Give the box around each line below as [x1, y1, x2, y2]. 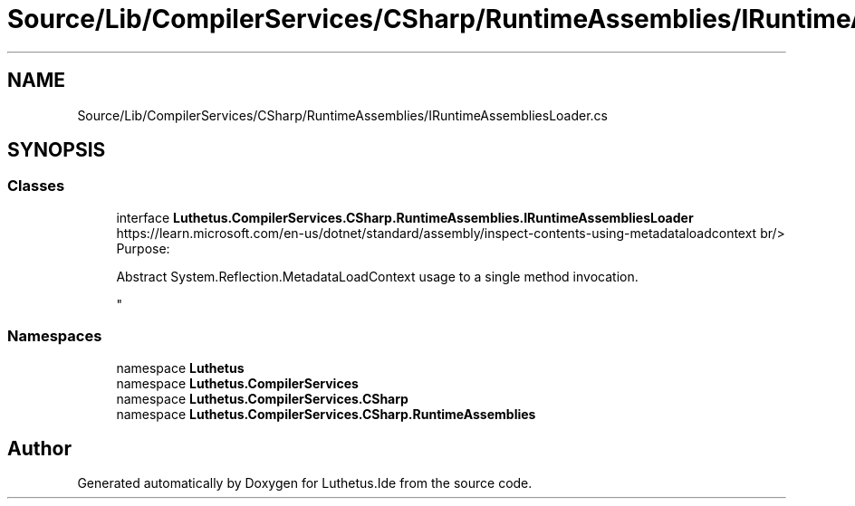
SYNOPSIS [7, 138, 106, 162]
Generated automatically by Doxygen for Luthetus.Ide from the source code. [77, 475, 533, 492]
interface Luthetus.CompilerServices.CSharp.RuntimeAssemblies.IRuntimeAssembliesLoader [116, 209, 694, 225]
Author [7, 436, 72, 460]
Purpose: [116, 240, 170, 256]
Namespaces [7, 327, 102, 346]
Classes [7, 177, 65, 196]
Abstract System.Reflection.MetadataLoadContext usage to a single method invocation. [116, 268, 639, 284]
